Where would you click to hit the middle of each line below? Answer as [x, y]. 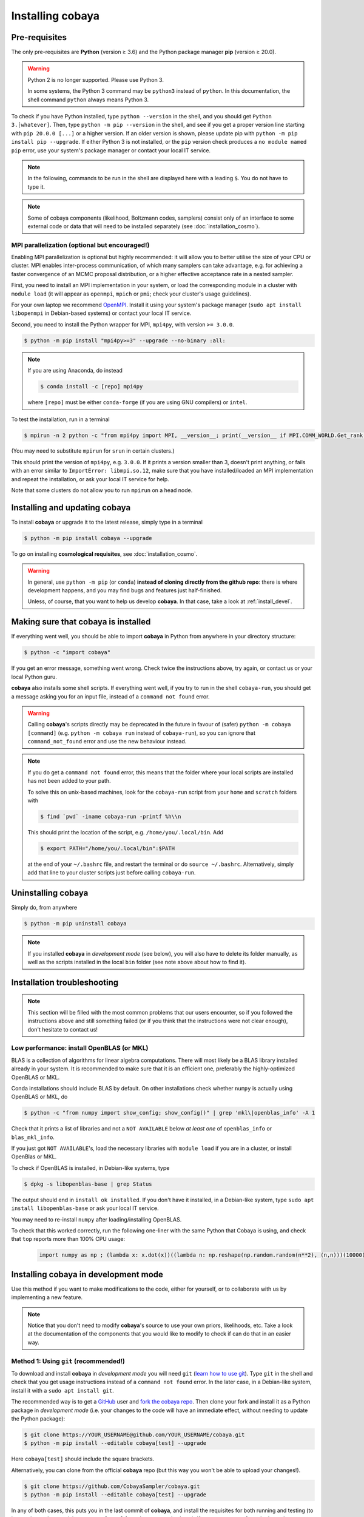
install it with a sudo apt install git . [63, 1390]
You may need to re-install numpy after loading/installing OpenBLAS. [96, 1219]
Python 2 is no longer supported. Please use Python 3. [96, 79]
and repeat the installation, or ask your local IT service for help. [90, 479]
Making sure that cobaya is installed [81, 622]
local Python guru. [34, 677]
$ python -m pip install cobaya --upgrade [88, 538]
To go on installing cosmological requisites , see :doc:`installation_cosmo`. [104, 554]
